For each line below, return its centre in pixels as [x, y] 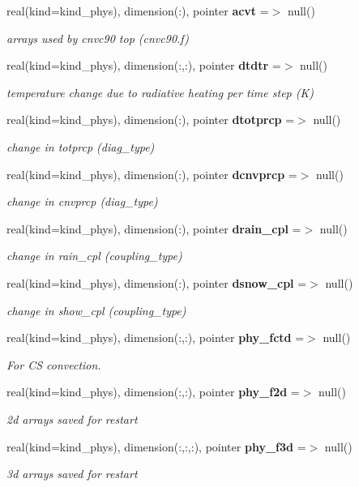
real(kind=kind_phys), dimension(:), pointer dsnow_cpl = [157, 282]
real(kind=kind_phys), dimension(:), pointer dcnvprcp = [152, 174]
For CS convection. [54, 364]
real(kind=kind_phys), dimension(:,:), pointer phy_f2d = [153, 392]
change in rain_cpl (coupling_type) [94, 256]
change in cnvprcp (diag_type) [82, 201]
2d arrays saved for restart [72, 419]
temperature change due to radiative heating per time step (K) [160, 92]
